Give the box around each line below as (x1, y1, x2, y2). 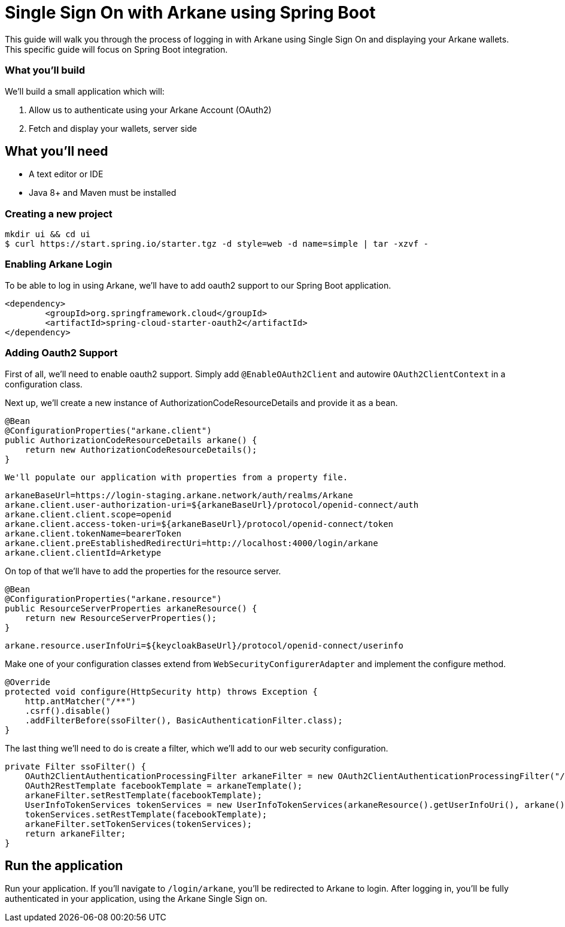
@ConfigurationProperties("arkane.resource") (5, 593, 222, 604)
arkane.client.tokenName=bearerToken (5, 528, 182, 538)
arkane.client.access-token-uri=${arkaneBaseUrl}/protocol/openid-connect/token (5, 519, 394, 529)
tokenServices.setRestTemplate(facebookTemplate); (25, 809, 268, 819)
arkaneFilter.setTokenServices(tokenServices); (25, 819, 253, 829)
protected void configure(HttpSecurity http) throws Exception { (5, 686, 318, 696)
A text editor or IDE (29, 169, 104, 180)
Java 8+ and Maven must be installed (29, 187, 177, 198)
